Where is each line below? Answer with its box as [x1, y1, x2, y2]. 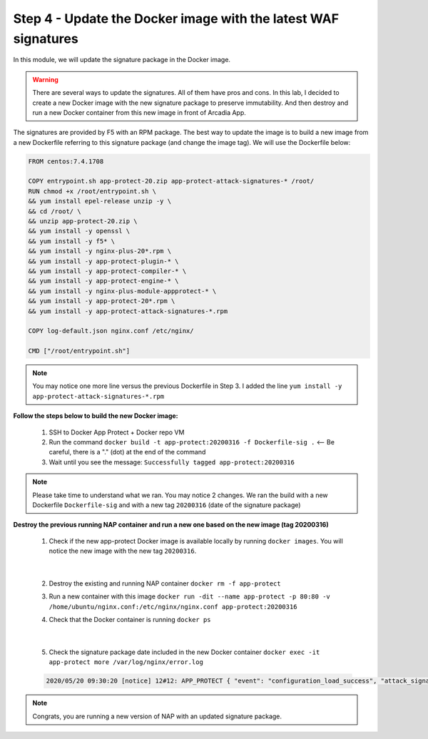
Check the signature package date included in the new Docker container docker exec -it [49, 648, 320, 656]
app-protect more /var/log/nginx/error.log [49, 658, 203, 666]
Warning [32, 75, 58, 83]
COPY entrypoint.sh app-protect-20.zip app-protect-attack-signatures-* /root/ [28, 177, 315, 185]
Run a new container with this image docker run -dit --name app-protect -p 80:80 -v [49, 592, 331, 601]
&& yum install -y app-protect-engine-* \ [28, 277, 179, 285]
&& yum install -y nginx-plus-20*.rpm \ [28, 247, 171, 255]
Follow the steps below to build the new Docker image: [13, 412, 178, 420]
